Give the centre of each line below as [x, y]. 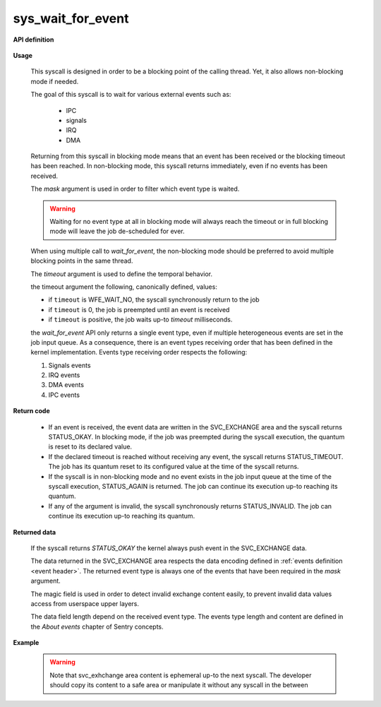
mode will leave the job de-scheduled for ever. [117, 231]
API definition [34, 40]
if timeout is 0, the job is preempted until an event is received [139, 309]
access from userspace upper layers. [85, 603]
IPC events [64, 395]
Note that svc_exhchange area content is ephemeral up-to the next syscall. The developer [181, 675]
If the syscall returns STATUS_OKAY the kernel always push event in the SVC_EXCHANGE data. [169, 548]
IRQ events [64, 375]
